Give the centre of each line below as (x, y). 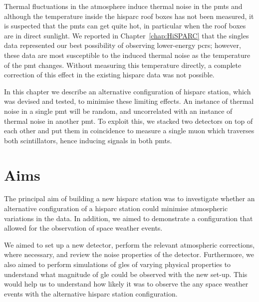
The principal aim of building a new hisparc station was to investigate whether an (129, 198)
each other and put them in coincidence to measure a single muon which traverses (129, 131)
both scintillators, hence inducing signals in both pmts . (88, 140)
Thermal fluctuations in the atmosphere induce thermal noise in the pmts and (123, 6)
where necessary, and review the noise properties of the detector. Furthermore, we (129, 254)
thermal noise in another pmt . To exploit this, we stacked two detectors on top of (129, 121)
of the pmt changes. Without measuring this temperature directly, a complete (123, 65)
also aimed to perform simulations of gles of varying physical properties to (118, 264)
